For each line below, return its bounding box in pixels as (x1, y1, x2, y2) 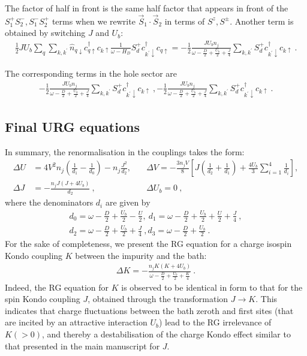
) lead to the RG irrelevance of (158, 316, 272, 328)
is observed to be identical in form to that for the (121, 280, 303, 293)
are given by (105, 196, 151, 209)
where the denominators (5, 196, 94, 209)
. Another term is (230, 14, 294, 27)
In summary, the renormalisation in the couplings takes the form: (5, 145, 245, 158)
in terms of (164, 14, 205, 27)
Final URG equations (5, 117, 140, 135)
